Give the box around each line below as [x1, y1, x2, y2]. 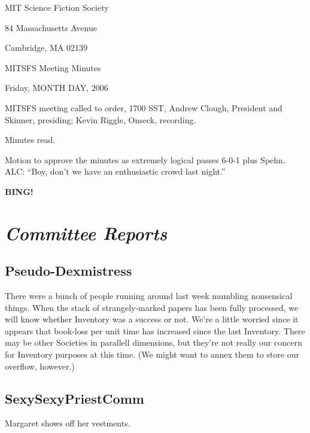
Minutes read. [5, 133, 56, 146]
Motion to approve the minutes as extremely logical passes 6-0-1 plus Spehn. [5, 153, 285, 166]
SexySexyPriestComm [5, 389, 144, 407]
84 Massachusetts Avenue [5, 21, 97, 33]
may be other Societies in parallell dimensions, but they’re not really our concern [5, 336, 302, 349]
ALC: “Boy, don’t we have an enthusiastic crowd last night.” [5, 165, 226, 178]
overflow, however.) [5, 359, 75, 372]
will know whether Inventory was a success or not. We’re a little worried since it [5, 313, 299, 325]
